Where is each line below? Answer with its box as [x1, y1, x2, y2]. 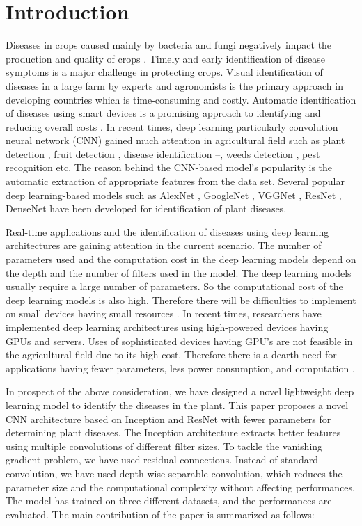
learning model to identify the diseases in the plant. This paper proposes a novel [6, 397, 349, 412]
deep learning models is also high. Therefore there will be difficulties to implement [6, 292, 356, 307]
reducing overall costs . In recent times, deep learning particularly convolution [6, 119, 338, 134]
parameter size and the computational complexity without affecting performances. [6, 479, 355, 494]
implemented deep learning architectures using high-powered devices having [6, 320, 329, 334]
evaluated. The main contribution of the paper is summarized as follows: [6, 507, 315, 521]
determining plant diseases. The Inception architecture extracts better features [6, 425, 341, 440]
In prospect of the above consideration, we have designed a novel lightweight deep [6, 384, 354, 399]
